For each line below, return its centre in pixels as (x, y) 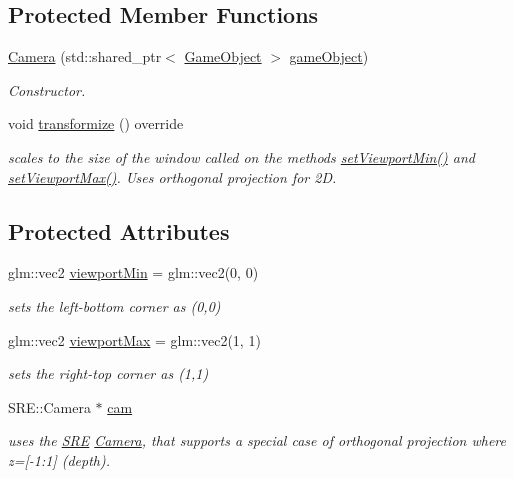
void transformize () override (96, 123)
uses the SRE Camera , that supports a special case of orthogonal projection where (257, 440)
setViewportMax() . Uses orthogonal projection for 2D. (172, 176)
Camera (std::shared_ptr (85, 56)
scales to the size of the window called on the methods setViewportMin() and (242, 156)
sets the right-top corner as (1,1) (108, 373)
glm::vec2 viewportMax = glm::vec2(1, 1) (134, 339)
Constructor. (47, 89)
